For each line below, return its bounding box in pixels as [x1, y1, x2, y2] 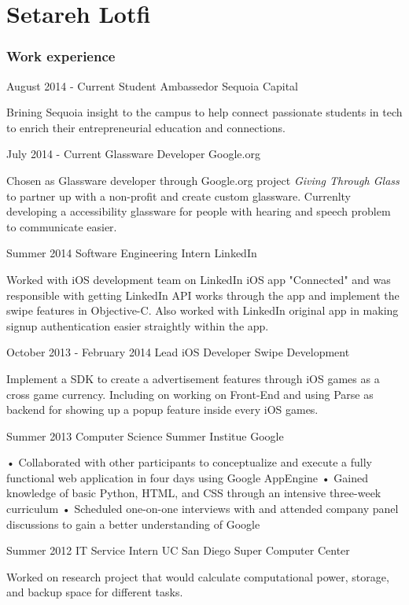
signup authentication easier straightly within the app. [6, 317, 269, 334]
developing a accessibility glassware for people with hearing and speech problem [6, 203, 391, 219]
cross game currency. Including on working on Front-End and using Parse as [6, 386, 374, 402]
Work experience [6, 46, 116, 66]
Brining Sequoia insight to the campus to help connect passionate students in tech [6, 104, 403, 120]
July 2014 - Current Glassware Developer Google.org [6, 146, 260, 162]
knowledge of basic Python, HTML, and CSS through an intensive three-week [6, 485, 381, 501]
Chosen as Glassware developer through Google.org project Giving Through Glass [6, 172, 400, 188]
